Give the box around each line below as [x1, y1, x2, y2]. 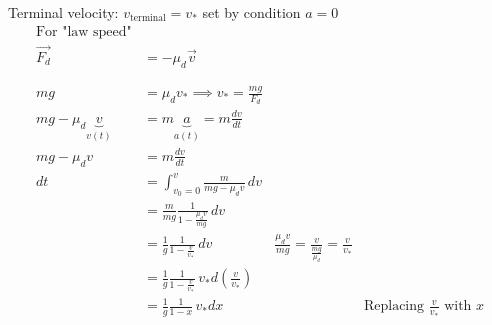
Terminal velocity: [8, 2, 119, 22]
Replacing [363, 299, 425, 314]
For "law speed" [35, 24, 132, 39]
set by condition [202, 2, 301, 22]
